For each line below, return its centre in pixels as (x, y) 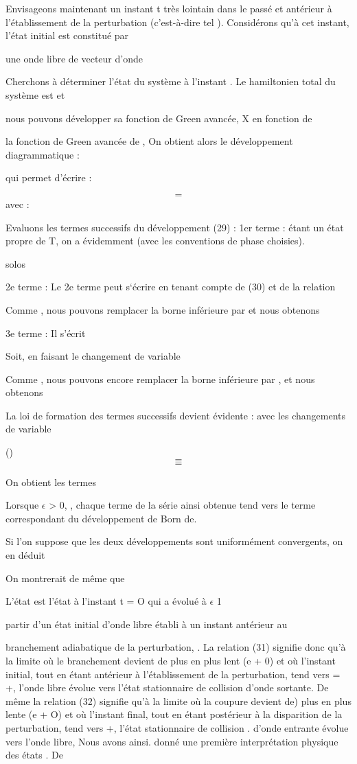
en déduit (25, 555)
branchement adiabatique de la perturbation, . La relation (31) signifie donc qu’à (176, 647)
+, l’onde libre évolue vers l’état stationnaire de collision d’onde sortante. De (167, 687)
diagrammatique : (43, 154)
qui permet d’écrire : (49, 177)
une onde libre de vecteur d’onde (74, 58)
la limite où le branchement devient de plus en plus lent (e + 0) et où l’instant (171, 660)
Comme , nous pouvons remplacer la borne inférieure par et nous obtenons (163, 309)
